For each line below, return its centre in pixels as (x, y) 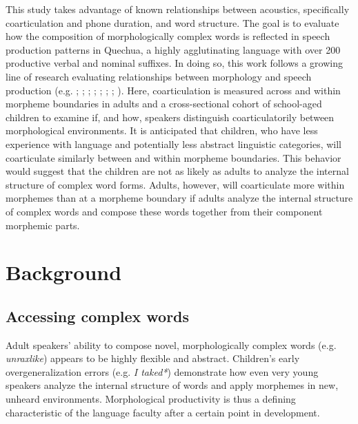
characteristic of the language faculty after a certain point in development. (163, 412)
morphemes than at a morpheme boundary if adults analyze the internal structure (179, 198)
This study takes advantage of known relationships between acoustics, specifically (178, 9)
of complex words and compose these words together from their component (164, 211)
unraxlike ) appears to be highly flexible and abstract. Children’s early (153, 358)
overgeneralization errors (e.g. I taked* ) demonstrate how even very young (162, 371)
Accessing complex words (98, 316)
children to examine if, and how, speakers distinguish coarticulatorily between (170, 117)
